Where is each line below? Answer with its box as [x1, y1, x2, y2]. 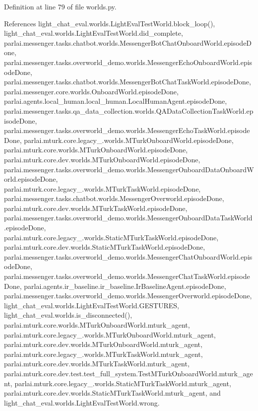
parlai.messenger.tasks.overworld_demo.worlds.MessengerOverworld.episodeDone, [4, 290, 252, 301]
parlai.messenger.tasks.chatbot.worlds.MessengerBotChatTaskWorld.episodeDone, [4, 76, 251, 87]
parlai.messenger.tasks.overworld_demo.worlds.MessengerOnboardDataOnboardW [4, 164, 254, 174]
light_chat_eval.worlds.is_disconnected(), [4, 310, 132, 320]
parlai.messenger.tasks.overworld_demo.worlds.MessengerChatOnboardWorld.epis [4, 251, 253, 262]
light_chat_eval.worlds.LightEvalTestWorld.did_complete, [4, 28, 183, 38]
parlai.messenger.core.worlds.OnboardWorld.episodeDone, [4, 86, 179, 96]
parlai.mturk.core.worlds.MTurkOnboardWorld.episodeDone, [4, 144, 188, 155]
